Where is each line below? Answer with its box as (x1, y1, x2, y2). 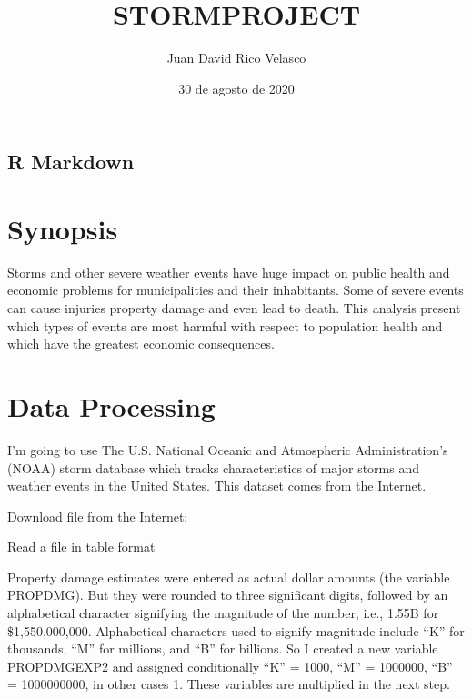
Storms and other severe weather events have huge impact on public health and (7, 262, 450, 281)
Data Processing (7, 387, 216, 424)
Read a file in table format (7, 537, 156, 556)
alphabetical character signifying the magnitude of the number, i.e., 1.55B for (7, 603, 439, 623)
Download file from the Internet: (7, 506, 188, 525)
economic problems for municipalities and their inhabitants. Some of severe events (7, 280, 464, 299)
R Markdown (7, 147, 135, 176)
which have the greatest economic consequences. (7, 334, 275, 353)
